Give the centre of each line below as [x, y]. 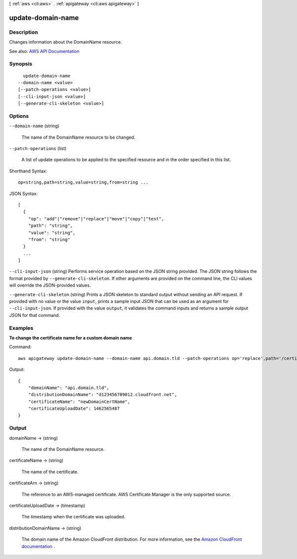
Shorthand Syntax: [28, 171]
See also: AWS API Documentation [44, 51]
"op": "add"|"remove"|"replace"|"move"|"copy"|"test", [96, 219]
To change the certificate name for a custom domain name [71, 338]
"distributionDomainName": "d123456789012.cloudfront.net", [103, 395]
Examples [21, 328]
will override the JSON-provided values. [50, 285]
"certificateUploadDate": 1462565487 [74, 409]
